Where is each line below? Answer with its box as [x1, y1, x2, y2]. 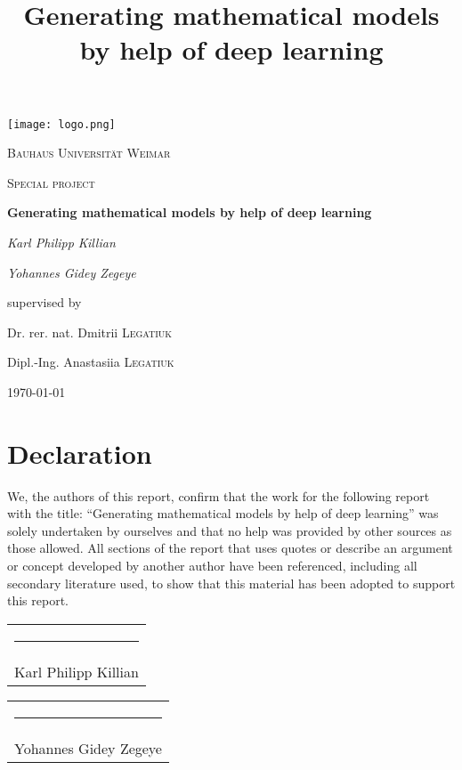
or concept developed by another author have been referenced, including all [7, 556, 417, 575]
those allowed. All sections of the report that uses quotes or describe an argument [7, 539, 453, 557]
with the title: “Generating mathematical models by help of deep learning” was [7, 504, 439, 523]
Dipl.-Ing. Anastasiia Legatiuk [7, 353, 174, 371]
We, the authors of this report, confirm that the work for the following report [7, 486, 430, 505]
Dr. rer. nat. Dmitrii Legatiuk [7, 322, 173, 341]
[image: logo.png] [7, 118, 116, 131]
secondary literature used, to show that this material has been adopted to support [7, 573, 456, 592]
